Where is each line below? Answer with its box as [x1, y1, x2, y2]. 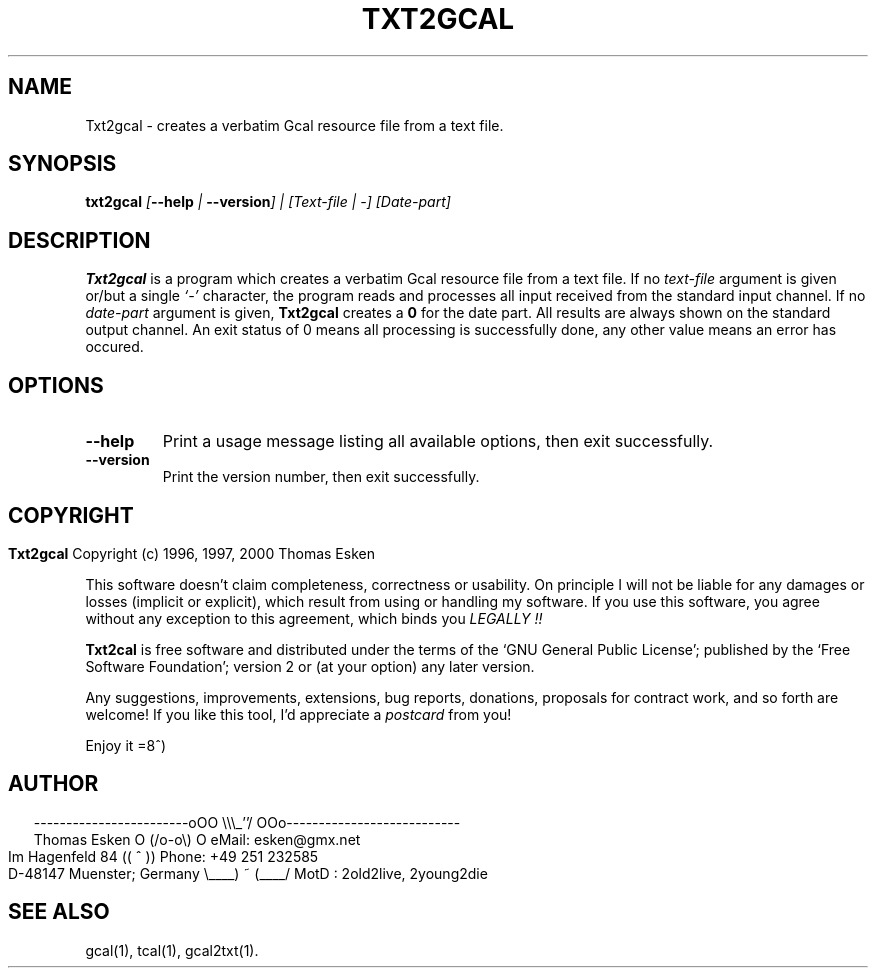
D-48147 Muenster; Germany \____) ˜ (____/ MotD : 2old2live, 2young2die [8, 864, 488, 882]
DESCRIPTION [8, 227, 151, 253]
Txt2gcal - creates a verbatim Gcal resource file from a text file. [85, 116, 504, 134]
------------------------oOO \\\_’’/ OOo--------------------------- [33, 813, 461, 831]
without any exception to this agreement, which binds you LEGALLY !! [85, 609, 543, 627]
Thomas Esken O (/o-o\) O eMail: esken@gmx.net [33, 830, 361, 848]
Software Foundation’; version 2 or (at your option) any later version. [85, 657, 535, 675]
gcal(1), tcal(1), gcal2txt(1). [85, 941, 259, 959]
